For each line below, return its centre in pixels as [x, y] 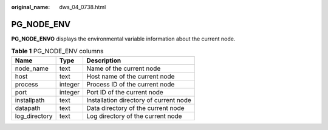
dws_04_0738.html [83, 7]
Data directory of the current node [135, 108]
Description [104, 60]
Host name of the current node [131, 76]
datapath [28, 108]
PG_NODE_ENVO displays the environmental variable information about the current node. [123, 39]
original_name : [31, 7]
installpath [30, 100]
